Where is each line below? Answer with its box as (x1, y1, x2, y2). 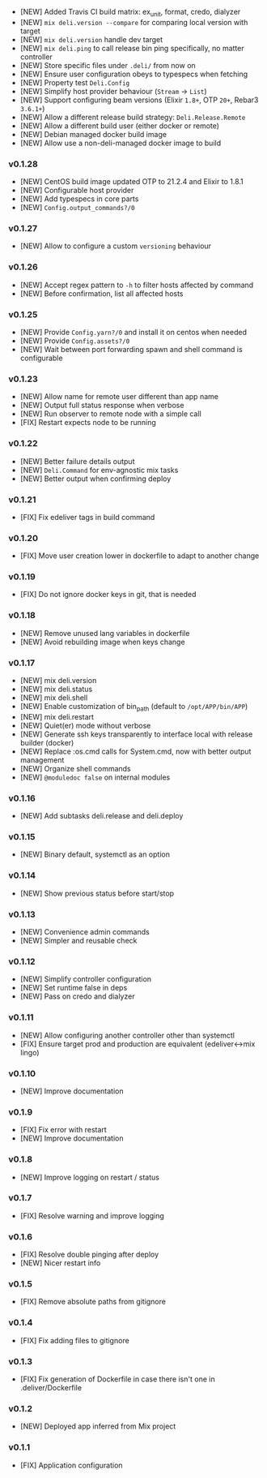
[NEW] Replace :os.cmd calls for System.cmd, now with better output (19, 746, 252, 756)
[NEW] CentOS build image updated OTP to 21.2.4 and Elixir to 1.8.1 (19, 177, 244, 187)
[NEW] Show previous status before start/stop (19, 888, 175, 898)
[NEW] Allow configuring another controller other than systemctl (19, 1030, 235, 1040)
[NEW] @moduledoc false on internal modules (19, 772, 171, 782)
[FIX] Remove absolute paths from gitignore (19, 1297, 166, 1307)
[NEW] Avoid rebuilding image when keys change (19, 637, 185, 647)
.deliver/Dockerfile (19, 1383, 83, 1393)
